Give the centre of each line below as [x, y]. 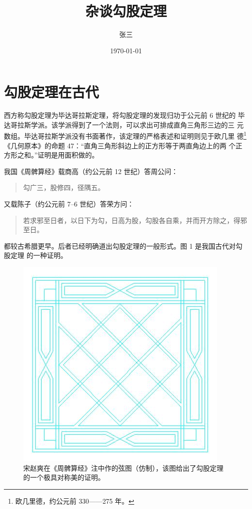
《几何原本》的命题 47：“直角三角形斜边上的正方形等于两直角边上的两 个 [120, 145]
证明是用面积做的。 [68, 155]
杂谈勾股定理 [126, 11]
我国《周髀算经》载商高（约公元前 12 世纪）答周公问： [91, 171]
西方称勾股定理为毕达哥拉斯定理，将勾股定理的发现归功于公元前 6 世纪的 [120, 115]
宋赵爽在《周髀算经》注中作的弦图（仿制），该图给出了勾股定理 [123, 468]
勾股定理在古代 [52, 92]
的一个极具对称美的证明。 [64, 477]
